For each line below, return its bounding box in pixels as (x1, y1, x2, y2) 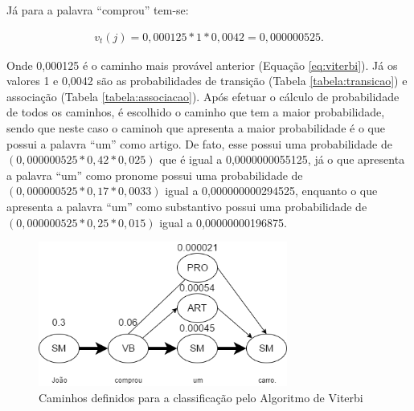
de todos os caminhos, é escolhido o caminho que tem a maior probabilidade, (6, 104, 385, 120)
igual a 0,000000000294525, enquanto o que (165, 182, 378, 199)
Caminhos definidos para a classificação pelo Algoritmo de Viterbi (39, 389, 363, 405)
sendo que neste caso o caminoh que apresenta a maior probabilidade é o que (6, 120, 385, 136)
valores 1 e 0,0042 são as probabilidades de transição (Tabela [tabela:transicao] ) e (6, 72, 408, 89)
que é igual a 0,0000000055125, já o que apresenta (159, 151, 405, 168)
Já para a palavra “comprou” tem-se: (6, 2, 189, 18)
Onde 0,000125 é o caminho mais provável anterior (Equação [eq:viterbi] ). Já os (6, 56, 398, 73)
